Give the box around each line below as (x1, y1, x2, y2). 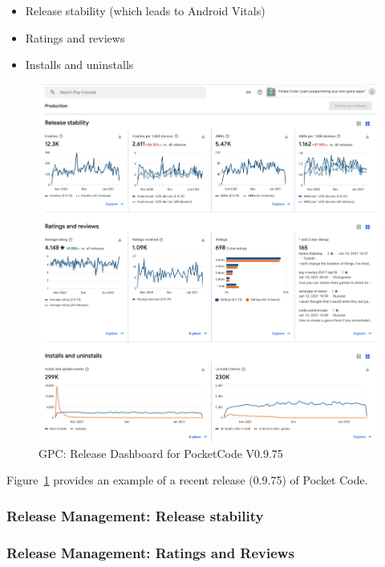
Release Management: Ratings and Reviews (6, 542, 294, 562)
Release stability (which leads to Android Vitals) (25, 2, 265, 18)
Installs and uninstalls (25, 56, 134, 73)
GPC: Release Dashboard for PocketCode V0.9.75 (38, 444, 283, 461)
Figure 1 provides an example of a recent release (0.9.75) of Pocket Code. (6, 472, 368, 488)
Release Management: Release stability (6, 505, 264, 525)
